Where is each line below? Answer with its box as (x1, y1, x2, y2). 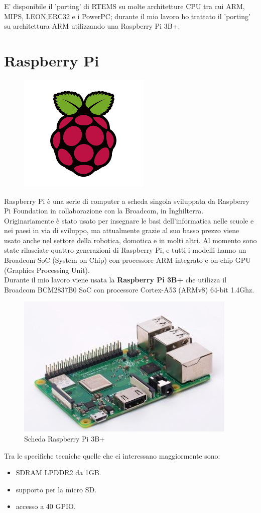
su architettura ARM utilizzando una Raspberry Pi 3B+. (4, 21, 180, 31)
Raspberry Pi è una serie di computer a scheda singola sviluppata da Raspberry (4, 195, 249, 206)
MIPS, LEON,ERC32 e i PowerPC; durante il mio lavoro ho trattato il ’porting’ (4, 11, 250, 21)
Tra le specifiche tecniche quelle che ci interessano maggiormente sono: (4, 450, 220, 461)
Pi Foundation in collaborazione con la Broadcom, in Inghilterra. (4, 205, 204, 216)
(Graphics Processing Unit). (4, 264, 90, 275)
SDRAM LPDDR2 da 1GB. (16, 467, 101, 478)
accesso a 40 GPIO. (16, 501, 76, 511)
